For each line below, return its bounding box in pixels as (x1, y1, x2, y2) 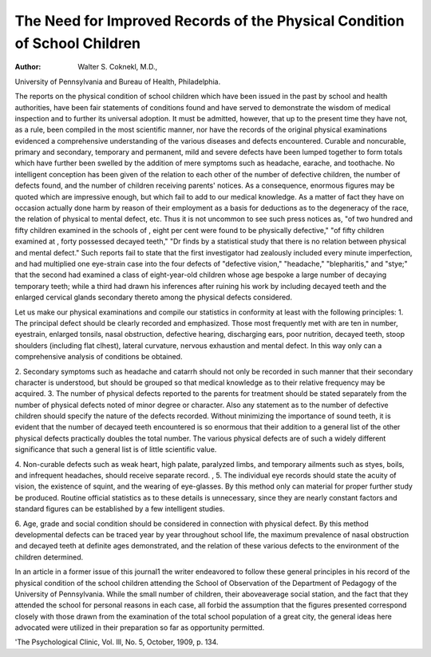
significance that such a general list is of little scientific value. (14, 445, 217, 454)
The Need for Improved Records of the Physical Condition (14, 12, 405, 30)
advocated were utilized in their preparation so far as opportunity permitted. (14, 623, 265, 632)
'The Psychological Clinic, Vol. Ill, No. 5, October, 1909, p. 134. (14, 637, 219, 647)
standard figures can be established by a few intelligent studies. (14, 504, 225, 514)
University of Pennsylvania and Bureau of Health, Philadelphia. (14, 77, 221, 86)
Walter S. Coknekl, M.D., (77, 62, 158, 72)
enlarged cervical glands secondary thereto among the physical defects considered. (14, 292, 293, 303)
